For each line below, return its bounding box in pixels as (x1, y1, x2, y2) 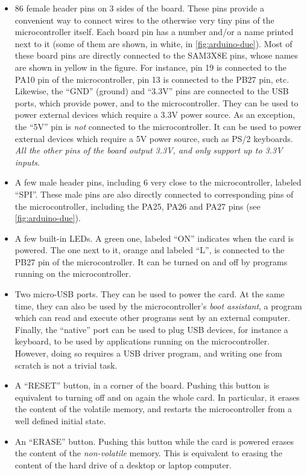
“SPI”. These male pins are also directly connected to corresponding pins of (14, 187, 294, 200)
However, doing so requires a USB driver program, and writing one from (14, 347, 282, 360)
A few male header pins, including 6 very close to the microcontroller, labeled (14, 176, 302, 189)
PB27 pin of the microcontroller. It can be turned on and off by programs (14, 255, 288, 268)
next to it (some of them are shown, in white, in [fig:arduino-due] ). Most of (14, 37, 293, 50)
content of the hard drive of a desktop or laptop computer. (14, 458, 232, 471)
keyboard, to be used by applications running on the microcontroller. (14, 335, 270, 347)
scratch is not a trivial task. (14, 358, 118, 371)
